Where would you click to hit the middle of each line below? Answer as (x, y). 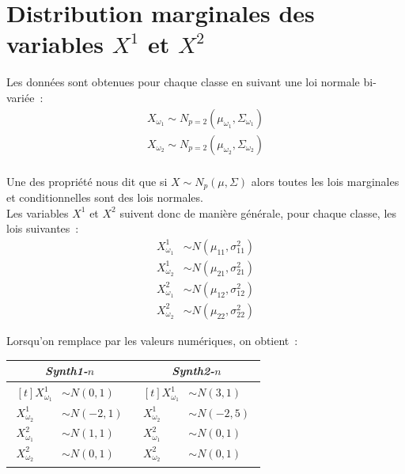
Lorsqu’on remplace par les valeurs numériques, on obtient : (152, 340)
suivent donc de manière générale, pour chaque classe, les (258, 212)
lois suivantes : (43, 228)
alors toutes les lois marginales (325, 181)
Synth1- (66, 371)
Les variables (38, 212)
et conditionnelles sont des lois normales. (105, 197)
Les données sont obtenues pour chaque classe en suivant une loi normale (183, 82)
